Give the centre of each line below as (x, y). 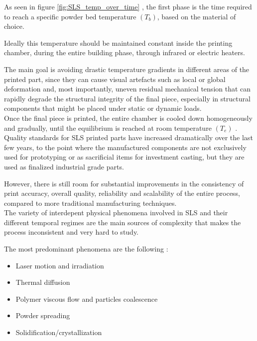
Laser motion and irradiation (60, 265)
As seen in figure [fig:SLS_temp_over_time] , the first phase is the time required (128, 6)
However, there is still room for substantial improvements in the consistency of (124, 183)
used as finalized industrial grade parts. (64, 166)
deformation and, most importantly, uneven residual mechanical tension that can (128, 89)
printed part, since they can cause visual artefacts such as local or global (115, 79)
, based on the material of (196, 16)
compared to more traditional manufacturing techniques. (90, 203)
